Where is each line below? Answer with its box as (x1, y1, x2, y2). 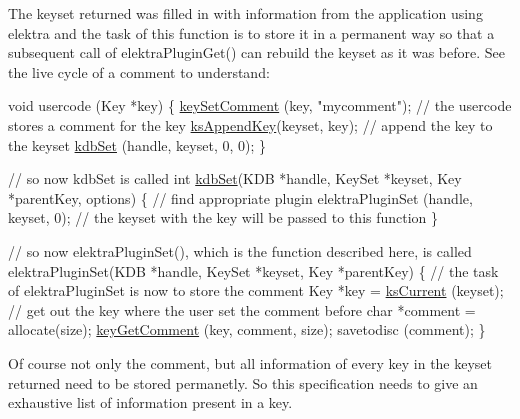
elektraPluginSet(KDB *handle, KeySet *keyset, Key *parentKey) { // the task (8, 260, 499, 281)
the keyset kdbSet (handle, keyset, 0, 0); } (8, 134, 266, 155)
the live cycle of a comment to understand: (8, 61, 270, 82)
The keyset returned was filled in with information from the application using (8, 3, 483, 23)
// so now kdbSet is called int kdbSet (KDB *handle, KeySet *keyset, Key (8, 168, 462, 189)
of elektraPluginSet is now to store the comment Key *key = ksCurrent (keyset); (8, 280, 504, 301)
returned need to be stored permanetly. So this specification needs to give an (8, 372, 478, 393)
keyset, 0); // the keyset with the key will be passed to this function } (8, 207, 439, 228)
